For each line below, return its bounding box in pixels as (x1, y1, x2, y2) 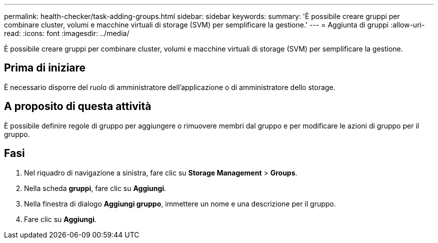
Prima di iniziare (4, 61, 86, 74)
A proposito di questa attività (4, 100, 151, 113)
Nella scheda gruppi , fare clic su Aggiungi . (24, 183, 166, 192)
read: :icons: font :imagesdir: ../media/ (4, 29, 129, 37)
